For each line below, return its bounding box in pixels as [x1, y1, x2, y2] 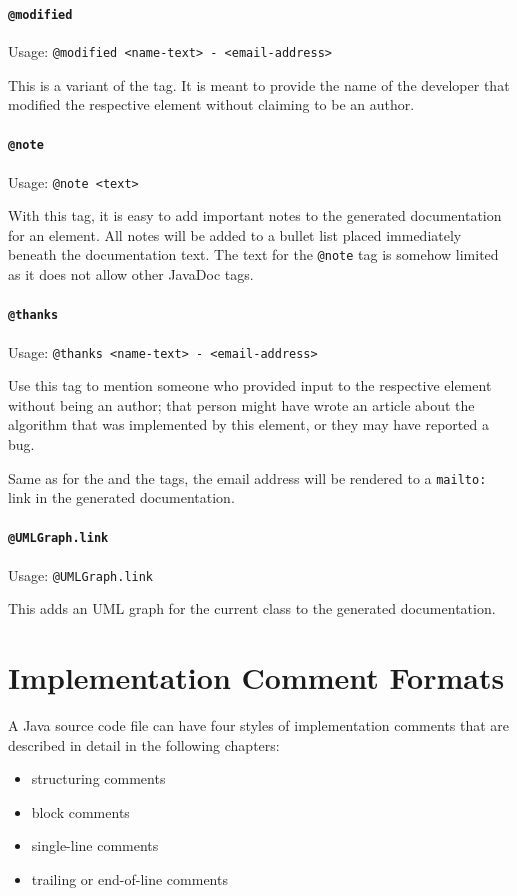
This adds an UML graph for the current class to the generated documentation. [8, 598, 496, 619]
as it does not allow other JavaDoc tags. [8, 264, 254, 285]
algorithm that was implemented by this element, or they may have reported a [8, 414, 489, 435]
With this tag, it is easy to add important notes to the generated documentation [8, 205, 502, 226]
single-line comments [31, 835, 159, 856]
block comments [31, 801, 130, 822]
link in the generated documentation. [8, 487, 235, 508]
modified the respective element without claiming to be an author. [8, 94, 415, 115]
